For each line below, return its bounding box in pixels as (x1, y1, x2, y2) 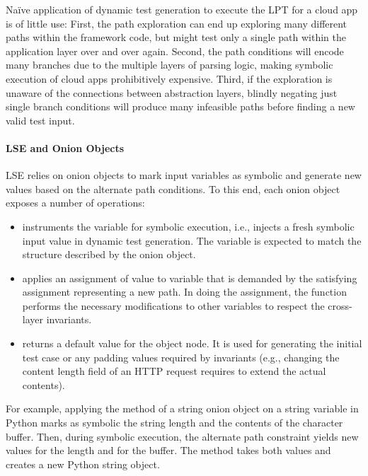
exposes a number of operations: (6, 195, 145, 210)
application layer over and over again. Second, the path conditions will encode (6, 43, 344, 58)
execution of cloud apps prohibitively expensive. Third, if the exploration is (6, 71, 333, 86)
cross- (328, 298, 352, 313)
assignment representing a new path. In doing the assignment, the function (22, 284, 347, 299)
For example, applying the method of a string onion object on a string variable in (6, 401, 359, 416)
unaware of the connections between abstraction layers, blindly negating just (6, 85, 338, 100)
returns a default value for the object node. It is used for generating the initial (22, 336, 362, 351)
